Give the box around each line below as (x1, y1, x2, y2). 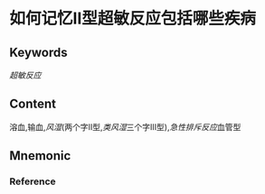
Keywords (9, 44, 68, 60)
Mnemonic (9, 148, 71, 163)
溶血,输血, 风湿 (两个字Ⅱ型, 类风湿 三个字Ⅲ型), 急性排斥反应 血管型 (9, 121, 241, 132)
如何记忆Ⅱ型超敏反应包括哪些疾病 (9, 8, 256, 29)
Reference (9, 175, 56, 188)
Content (9, 97, 57, 112)
